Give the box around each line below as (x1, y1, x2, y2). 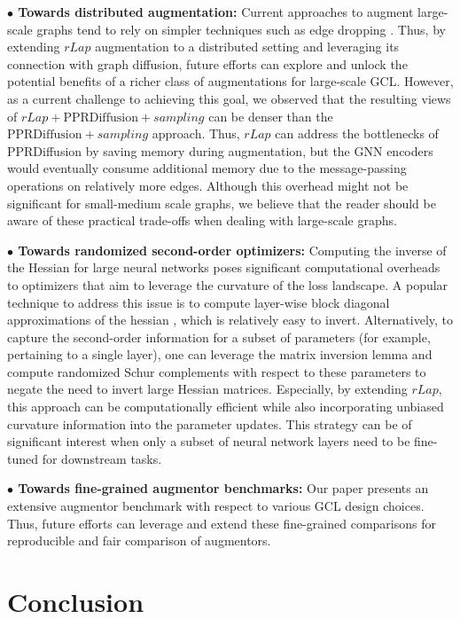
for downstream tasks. (42, 449, 162, 467)
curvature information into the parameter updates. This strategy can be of (7, 414, 412, 433)
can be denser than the (208, 106, 333, 125)
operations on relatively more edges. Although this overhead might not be (7, 176, 409, 194)
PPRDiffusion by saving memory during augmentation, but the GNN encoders (7, 141, 433, 160)
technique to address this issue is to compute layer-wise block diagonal (7, 293, 390, 311)
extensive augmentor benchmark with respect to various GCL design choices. (7, 497, 425, 515)
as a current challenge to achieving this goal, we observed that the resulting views (7, 89, 451, 107)
